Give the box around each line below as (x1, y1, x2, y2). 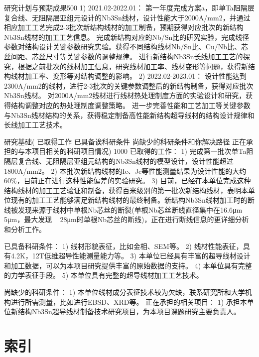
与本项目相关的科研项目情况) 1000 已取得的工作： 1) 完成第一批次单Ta (17, 146, 247, 156)
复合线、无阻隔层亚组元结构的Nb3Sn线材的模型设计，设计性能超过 (17, 155, 234, 166)
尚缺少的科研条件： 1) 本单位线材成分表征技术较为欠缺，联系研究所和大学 (4, 287, 245, 297)
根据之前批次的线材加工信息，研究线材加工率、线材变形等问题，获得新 (17, 61, 248, 71)
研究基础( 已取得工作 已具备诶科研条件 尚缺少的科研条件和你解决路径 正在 (4, 136, 247, 146)
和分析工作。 (4, 224, 46, 235)
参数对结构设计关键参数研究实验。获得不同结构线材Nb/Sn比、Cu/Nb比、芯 (4, 41, 249, 52)
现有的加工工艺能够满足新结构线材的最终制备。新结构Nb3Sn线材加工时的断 (10, 195, 255, 205)
